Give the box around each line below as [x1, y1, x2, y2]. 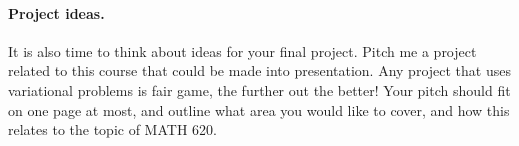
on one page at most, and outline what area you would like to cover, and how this [8, 99, 510, 120]
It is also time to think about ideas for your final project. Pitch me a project [8, 40, 477, 61]
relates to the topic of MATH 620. [8, 119, 217, 140]
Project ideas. [8, 2, 105, 23]
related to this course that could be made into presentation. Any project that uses [8, 60, 511, 81]
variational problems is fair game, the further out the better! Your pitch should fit [8, 79, 511, 100]
